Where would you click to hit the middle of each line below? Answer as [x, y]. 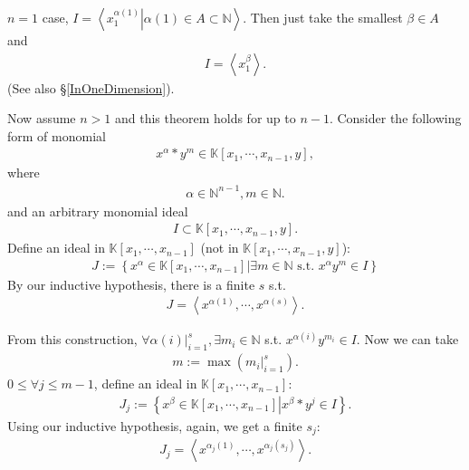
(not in [220, 248]
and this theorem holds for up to [205, 118]
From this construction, [72, 339]
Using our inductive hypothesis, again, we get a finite [155, 425]
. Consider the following [395, 118]
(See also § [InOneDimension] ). [91, 87]
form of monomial [57, 135]
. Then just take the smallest [323, 17]
